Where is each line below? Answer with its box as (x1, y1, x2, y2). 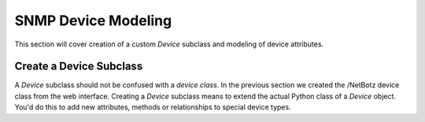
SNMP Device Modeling (14, 12, 172, 29)
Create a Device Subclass (14, 60, 143, 73)
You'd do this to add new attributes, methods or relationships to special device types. (14, 102, 291, 112)
